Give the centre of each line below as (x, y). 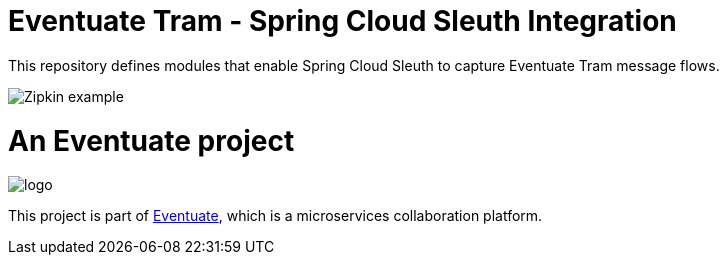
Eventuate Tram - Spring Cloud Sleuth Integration (342, 21)
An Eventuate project (151, 140)
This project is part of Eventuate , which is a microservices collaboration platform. (275, 216)
